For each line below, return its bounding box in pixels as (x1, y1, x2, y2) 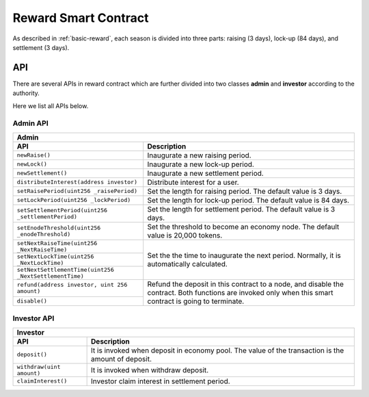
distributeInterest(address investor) (16, 179, 138, 186)
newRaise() (16, 151, 51, 159)
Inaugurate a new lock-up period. (147, 159, 254, 169)
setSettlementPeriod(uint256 (16, 206, 108, 214)
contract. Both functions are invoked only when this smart (147, 287, 334, 297)
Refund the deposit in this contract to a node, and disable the (147, 279, 344, 289)
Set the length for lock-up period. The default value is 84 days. (147, 195, 350, 205)
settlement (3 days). (12, 43, 70, 51)
